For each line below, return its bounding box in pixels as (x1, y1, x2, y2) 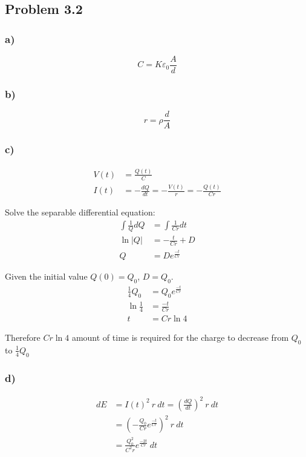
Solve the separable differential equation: (5, 205, 155, 218)
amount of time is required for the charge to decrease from (71, 331, 289, 344)
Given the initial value (5, 270, 88, 283)
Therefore (5, 331, 41, 344)
